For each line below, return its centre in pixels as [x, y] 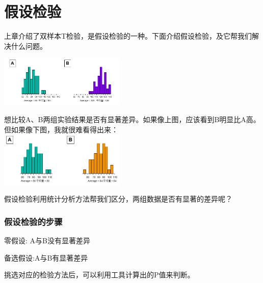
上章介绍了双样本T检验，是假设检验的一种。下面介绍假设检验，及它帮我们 [128, 36]
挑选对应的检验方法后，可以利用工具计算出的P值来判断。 [99, 275]
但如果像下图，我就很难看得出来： [61, 129]
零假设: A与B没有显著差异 [47, 240]
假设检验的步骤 [33, 221]
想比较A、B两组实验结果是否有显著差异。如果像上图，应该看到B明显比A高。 [132, 119]
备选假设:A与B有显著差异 [46, 257]
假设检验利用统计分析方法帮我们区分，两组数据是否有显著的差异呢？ [118, 199]
